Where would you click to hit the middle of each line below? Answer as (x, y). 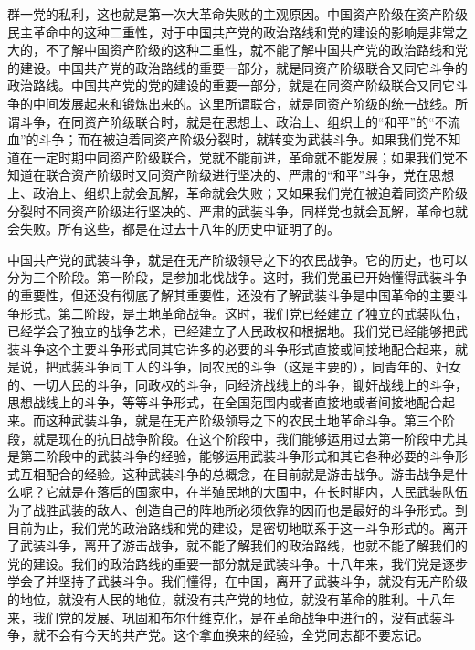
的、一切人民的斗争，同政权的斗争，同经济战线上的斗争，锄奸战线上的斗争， (237, 384)
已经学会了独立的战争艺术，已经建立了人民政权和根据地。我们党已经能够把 (231, 331)
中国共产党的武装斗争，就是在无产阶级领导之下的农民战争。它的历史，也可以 (237, 259)
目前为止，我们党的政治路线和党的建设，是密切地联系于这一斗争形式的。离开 (237, 527)
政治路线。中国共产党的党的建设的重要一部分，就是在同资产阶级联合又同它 (231, 85)
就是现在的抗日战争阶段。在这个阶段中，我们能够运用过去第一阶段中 (237, 438)
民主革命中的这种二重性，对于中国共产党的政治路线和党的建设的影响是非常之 (237, 31)
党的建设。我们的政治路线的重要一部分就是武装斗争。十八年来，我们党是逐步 (237, 563)
